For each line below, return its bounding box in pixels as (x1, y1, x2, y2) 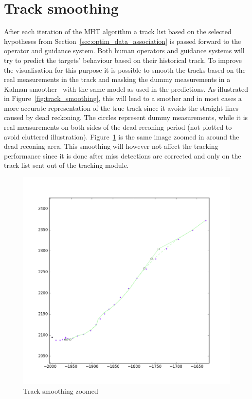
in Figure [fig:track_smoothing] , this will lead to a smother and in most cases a (4, 93, 242, 103)
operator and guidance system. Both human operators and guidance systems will (4, 45, 245, 56)
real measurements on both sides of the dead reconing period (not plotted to (4, 122, 232, 132)
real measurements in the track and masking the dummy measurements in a (4, 74, 231, 84)
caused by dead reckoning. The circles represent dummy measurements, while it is (4, 112, 248, 122)
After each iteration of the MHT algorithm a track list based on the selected (4, 26, 232, 37)
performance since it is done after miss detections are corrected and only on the (4, 150, 241, 160)
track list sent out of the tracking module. (4, 160, 129, 170)
